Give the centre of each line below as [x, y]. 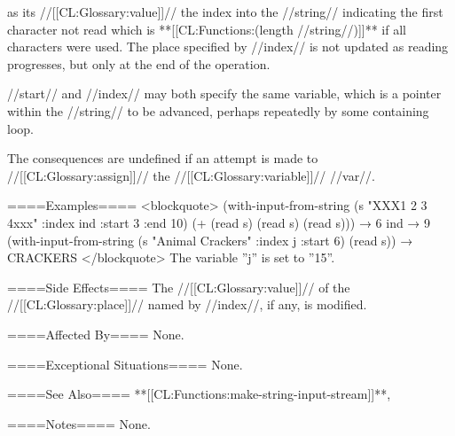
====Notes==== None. [79, 423]
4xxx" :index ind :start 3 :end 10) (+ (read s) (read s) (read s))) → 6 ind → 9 [219, 222]
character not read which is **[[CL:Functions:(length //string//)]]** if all [207, 29]
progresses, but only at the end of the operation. [139, 63]
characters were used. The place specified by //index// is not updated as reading [228, 47]
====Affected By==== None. [96, 334]
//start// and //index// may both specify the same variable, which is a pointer [224, 93]
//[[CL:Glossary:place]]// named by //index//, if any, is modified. [187, 304]
